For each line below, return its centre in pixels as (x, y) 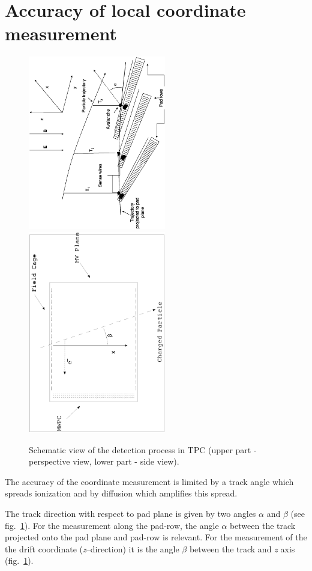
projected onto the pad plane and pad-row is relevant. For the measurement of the (156, 537)
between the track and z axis (242, 548)
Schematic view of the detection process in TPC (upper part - (143, 449)
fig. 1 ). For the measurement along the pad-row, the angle (112, 525)
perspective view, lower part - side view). (104, 461)
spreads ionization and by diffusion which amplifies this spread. (121, 493)
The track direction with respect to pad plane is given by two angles (130, 514)
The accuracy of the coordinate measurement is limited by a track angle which (149, 481)
